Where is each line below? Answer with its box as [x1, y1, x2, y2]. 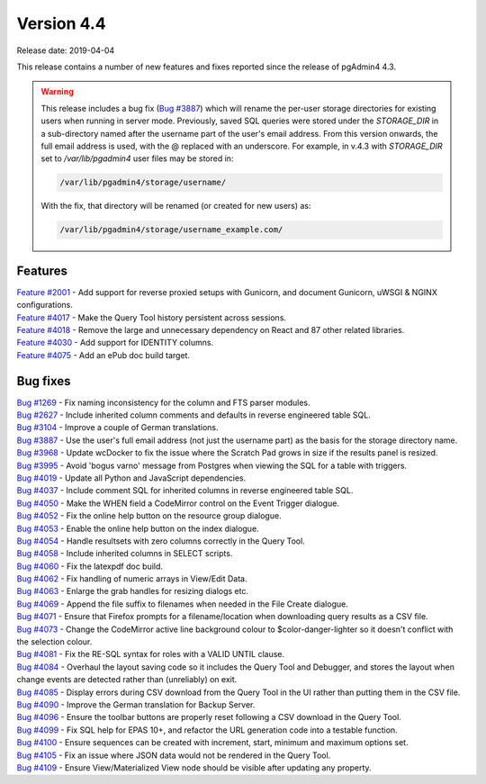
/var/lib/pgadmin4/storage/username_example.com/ [59, 225, 283, 235]
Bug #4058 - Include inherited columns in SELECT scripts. [16, 548, 233, 559]
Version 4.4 [16, 14, 107, 33]
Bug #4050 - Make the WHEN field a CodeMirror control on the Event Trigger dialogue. [16, 498, 339, 509]
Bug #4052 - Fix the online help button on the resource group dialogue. [16, 510, 283, 521]
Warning [40, 86, 74, 97]
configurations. [16, 300, 74, 311]
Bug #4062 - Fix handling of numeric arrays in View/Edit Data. [16, 573, 247, 584]
